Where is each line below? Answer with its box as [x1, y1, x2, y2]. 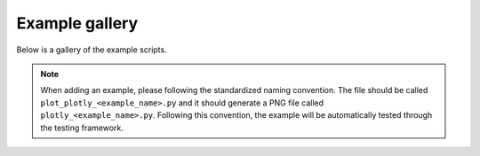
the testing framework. [40, 122, 124, 133]
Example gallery [16, 13, 139, 33]
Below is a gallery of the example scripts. [16, 44, 168, 55]
